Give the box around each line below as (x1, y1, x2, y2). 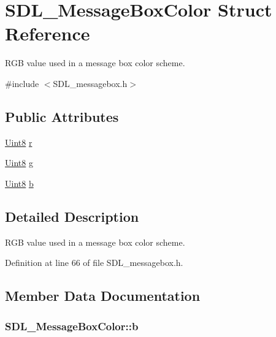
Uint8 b (5, 176, 34, 189)
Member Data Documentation (5, 286, 201, 305)
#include (5, 77, 39, 89)
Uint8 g (5, 156, 33, 169)
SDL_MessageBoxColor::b (5, 318, 139, 333)
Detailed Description (5, 206, 139, 225)
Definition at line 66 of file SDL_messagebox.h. (5, 256, 183, 269)
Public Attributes (5, 107, 119, 126)
